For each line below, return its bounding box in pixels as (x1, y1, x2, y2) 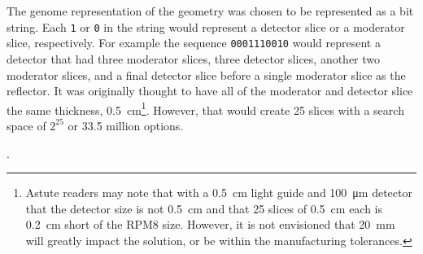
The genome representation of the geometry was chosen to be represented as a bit (7, 2, 414, 19)
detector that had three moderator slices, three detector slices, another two (7, 50, 381, 67)
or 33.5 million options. (68, 116, 184, 134)
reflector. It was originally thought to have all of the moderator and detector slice (7, 82, 413, 99)
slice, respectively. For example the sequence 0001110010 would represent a (7, 34, 381, 51)
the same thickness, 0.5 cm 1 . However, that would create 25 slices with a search (7, 99, 404, 118)
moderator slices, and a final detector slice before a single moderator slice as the (7, 66, 406, 83)
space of (7, 116, 46, 134)
